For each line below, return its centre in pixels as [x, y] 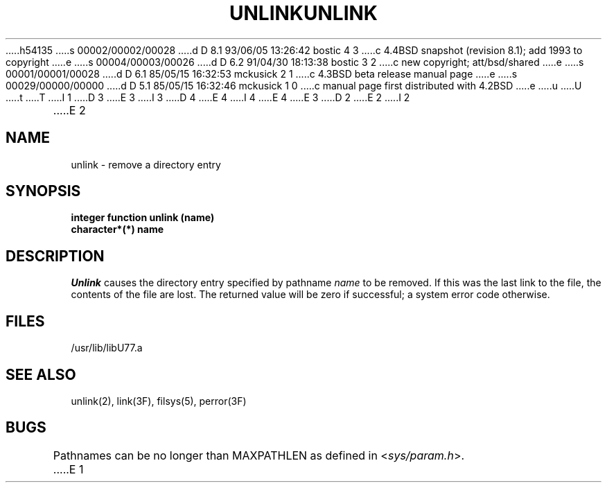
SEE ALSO [41, 374]
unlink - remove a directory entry [146, 164]
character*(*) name [117, 229]
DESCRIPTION [55, 256]
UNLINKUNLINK [303, 13]
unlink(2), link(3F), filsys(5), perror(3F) [159, 401]
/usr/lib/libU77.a [107, 348]
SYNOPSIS [43, 191]
